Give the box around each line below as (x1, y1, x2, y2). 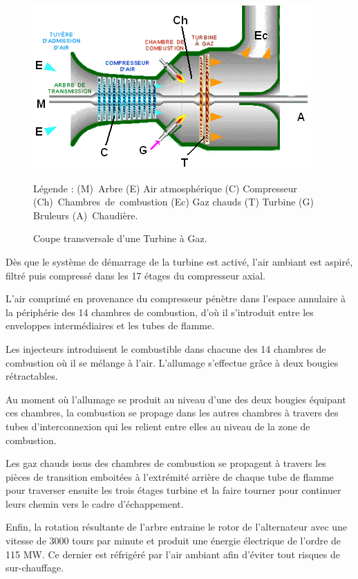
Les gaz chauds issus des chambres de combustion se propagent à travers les (6, 456, 326, 470)
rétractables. (6, 369, 58, 383)
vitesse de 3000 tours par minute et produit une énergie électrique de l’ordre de (6, 533, 341, 548)
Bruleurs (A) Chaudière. (33, 208, 138, 222)
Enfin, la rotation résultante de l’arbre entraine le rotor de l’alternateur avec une (6, 520, 348, 534)
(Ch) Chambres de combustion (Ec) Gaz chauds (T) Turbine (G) (33, 194, 314, 209)
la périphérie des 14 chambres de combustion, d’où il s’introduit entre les (6, 304, 314, 319)
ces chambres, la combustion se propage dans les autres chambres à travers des (6, 405, 339, 420)
